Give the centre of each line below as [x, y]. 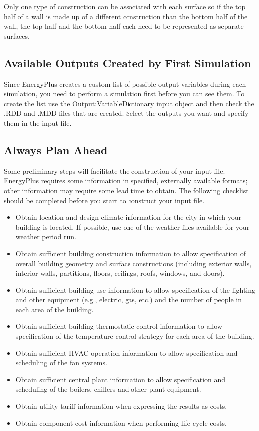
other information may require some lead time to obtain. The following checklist [126, 190]
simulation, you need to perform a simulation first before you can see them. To [124, 94]
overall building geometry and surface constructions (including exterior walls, [133, 263]
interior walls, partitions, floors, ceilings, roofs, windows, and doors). [120, 273]
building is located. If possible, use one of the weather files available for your [132, 226]
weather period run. [46, 236]
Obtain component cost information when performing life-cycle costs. [121, 422]
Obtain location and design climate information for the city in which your [128, 217]
